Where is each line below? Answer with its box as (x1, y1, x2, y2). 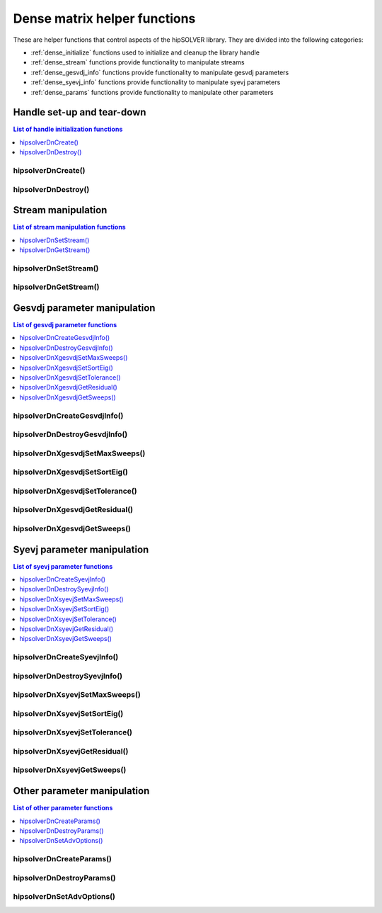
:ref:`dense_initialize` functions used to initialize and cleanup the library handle (30, 48, 260, 57)
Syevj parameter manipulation (13, 543, 149, 555)
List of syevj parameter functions (13, 562, 113, 570)
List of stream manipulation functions (13, 223, 127, 232)
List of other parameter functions (13, 804, 113, 812)
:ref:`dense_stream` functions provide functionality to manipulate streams (30, 58, 245, 67)
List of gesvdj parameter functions (13, 321, 117, 329)
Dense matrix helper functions (13, 11, 196, 26)
